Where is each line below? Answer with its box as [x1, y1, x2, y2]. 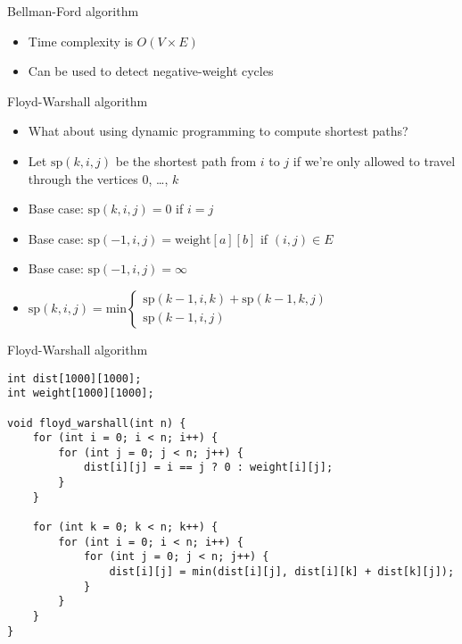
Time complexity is [28, 31, 133, 50]
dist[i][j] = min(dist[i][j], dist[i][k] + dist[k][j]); [109, 565, 455, 579]
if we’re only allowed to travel [293, 151, 456, 170]
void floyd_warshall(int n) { [7, 416, 186, 430]
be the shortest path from [115, 151, 257, 170]
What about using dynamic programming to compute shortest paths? [28, 121, 408, 140]
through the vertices [28, 169, 138, 188]
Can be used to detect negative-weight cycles [28, 62, 274, 80]
